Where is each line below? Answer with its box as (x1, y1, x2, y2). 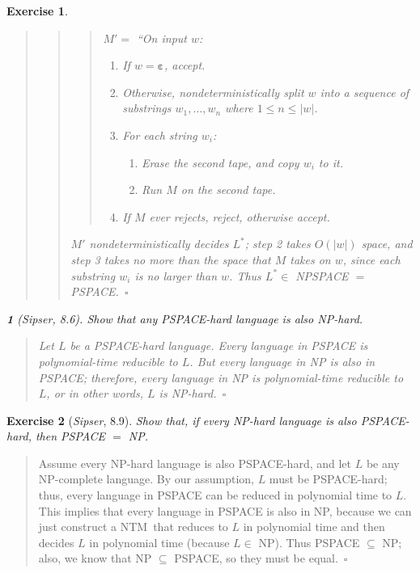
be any (366, 454, 400, 471)
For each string (122, 126, 197, 143)
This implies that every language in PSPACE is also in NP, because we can (38, 502, 412, 519)
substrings (122, 99, 172, 116)
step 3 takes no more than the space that (70, 251, 271, 268)
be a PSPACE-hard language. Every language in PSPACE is (70, 337, 368, 354)
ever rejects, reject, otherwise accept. (149, 208, 330, 225)
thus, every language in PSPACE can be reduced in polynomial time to (38, 487, 392, 503)
